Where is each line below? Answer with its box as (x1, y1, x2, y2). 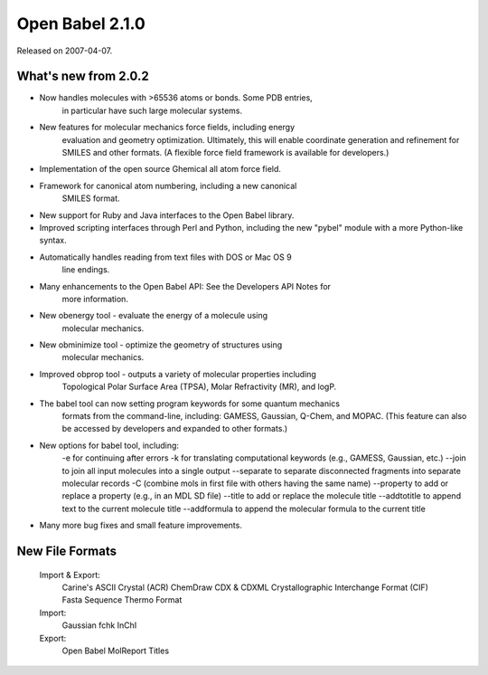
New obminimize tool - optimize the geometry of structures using (39, 339, 283, 350)
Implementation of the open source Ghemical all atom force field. (39, 164, 282, 175)
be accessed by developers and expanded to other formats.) (61, 423, 288, 434)
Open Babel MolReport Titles (61, 645, 170, 656)
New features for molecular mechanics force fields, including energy (39, 122, 296, 133)
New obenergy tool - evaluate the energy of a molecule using (39, 310, 268, 321)
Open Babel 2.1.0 (16, 14, 146, 33)
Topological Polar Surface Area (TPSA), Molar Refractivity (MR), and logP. (61, 381, 337, 393)
